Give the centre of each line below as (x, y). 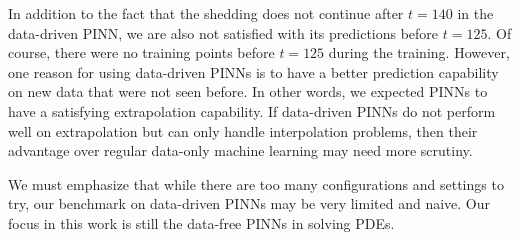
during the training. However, (419, 52)
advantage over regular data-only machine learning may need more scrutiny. (240, 150)
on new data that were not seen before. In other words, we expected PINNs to (248, 91)
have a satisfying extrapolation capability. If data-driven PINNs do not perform (252, 110)
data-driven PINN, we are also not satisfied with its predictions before (223, 32)
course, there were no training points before (141, 52)
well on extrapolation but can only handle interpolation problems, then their (243, 130)
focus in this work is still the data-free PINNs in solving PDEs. (201, 222)
